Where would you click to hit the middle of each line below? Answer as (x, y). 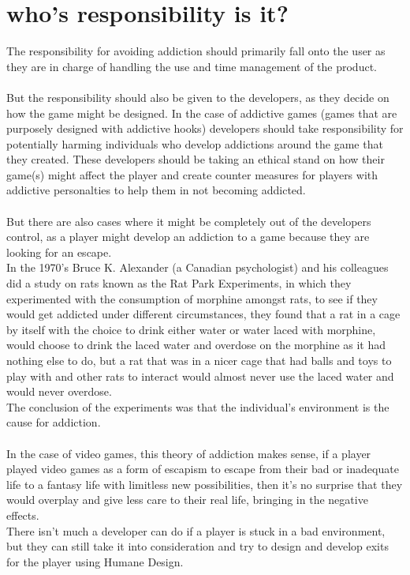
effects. (23, 515)
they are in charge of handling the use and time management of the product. (192, 66)
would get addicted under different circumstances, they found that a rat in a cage (203, 314)
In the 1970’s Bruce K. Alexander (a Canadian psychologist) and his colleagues (198, 267)
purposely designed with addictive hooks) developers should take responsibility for (205, 128)
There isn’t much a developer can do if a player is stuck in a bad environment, (196, 530)
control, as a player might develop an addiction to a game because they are (188, 237)
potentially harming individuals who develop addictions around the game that (195, 143)
